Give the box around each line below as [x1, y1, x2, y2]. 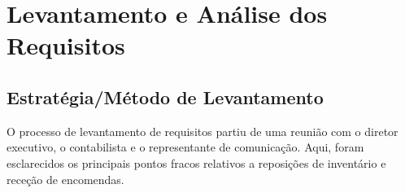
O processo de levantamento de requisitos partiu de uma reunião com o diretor [7, 122, 398, 139]
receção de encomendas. [7, 170, 124, 187]
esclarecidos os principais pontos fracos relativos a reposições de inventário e [7, 154, 386, 171]
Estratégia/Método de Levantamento [7, 84, 324, 109]
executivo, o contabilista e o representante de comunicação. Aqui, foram [7, 138, 364, 156]
